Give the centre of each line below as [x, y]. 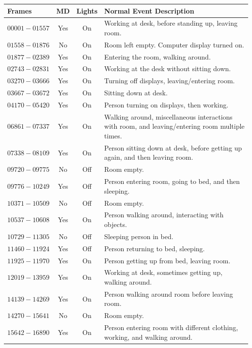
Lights [87, 10]
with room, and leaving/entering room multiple [174, 126]
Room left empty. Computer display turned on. [174, 44]
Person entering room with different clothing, [171, 327]
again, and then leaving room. [149, 157]
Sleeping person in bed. [139, 236]
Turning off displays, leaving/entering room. [170, 81]
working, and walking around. [149, 337]
